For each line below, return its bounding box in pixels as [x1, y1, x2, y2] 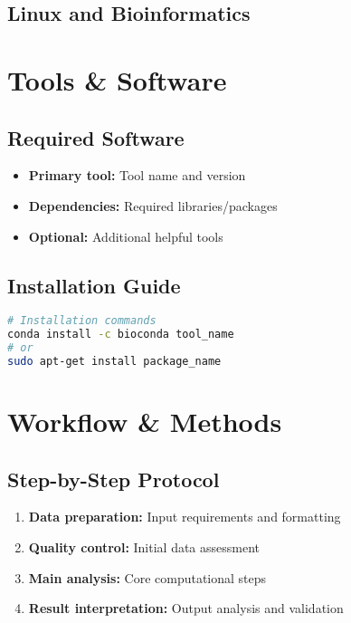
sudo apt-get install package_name [7, 354, 222, 368]
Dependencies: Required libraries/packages [28, 196, 278, 215]
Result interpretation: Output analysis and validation [28, 599, 344, 618]
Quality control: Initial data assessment [28, 538, 261, 557]
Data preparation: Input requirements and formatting [28, 507, 341, 526]
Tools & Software [7, 61, 227, 98]
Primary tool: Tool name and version [28, 166, 246, 185]
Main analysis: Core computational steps [28, 568, 267, 587]
